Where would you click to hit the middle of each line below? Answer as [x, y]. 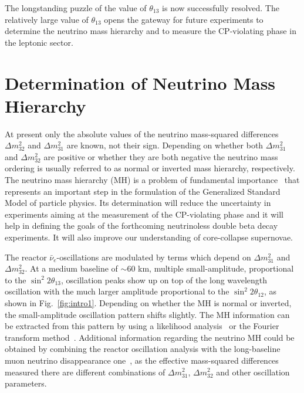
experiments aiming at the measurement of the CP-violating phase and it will [144, 214]
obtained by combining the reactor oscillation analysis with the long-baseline [143, 349]
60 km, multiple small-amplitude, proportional [210, 268]
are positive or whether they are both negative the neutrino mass [161, 156]
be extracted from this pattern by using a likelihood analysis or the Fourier [142, 326]
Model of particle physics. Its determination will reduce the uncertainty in [138, 203]
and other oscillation [253, 372]
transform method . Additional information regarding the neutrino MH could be [150, 337]
